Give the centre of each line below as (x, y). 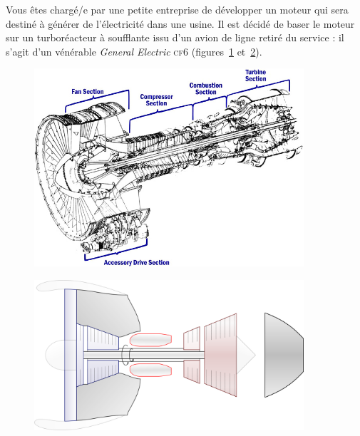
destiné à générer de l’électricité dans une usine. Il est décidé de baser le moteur (180, 23)
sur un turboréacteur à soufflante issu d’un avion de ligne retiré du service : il (175, 37)
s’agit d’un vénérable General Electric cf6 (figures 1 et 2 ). (134, 51)
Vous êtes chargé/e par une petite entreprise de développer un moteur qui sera (177, 9)
